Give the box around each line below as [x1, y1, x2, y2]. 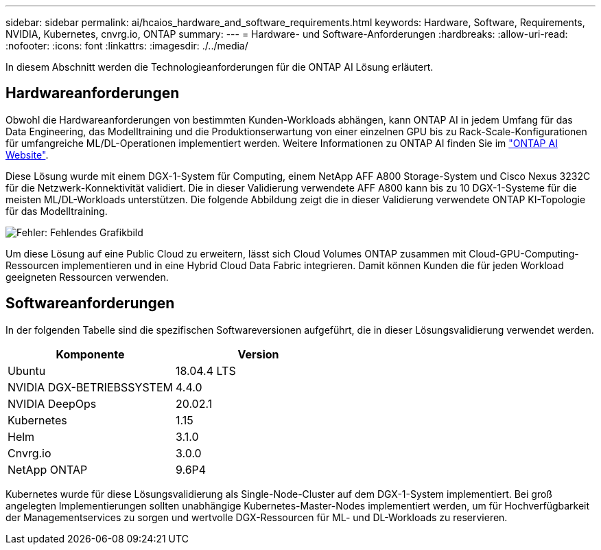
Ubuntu [8, 363, 46, 378]
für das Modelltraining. [5, 205, 108, 217]
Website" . [5, 148, 49, 161]
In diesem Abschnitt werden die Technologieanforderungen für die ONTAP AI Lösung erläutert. [5, 61, 434, 73]
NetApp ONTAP [8, 462, 88, 477]
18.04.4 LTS [175, 363, 236, 378]
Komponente [56, 347, 125, 361]
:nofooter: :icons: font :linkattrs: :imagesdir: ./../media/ [5, 40, 248, 51]
